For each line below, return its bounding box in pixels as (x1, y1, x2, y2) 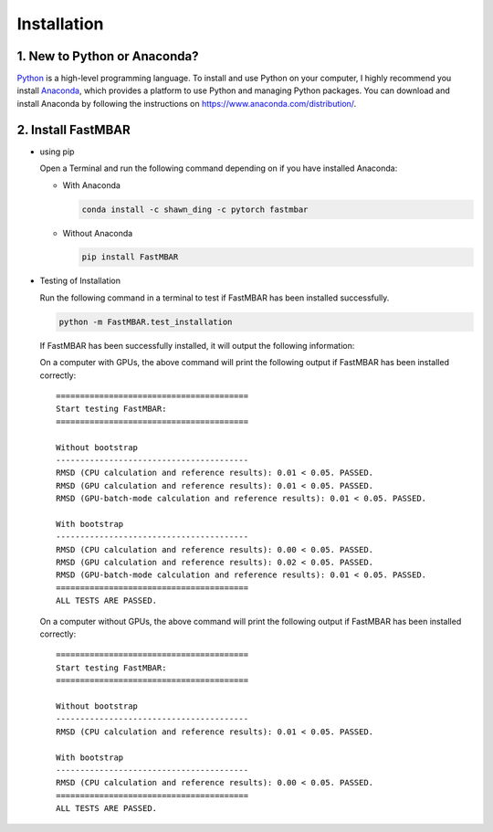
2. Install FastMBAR (16, 121, 131, 137)
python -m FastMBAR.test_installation (58, 316, 233, 327)
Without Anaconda (62, 227, 133, 238)
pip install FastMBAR (81, 252, 179, 262)
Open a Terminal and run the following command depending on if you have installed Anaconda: (39, 163, 398, 174)
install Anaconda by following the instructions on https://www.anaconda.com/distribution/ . (16, 98, 357, 109)
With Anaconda (62, 179, 121, 191)
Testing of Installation (39, 275, 121, 287)
